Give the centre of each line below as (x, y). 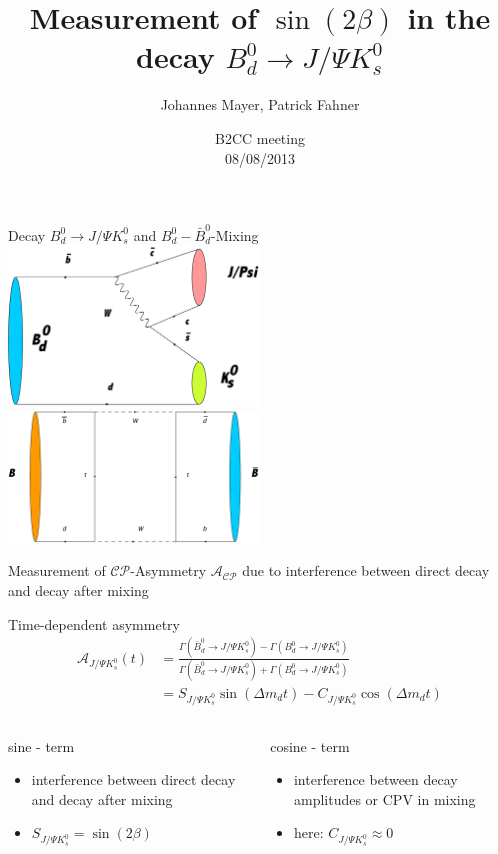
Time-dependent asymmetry (94, 623)
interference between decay (375, 779)
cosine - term (310, 745)
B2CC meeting (259, 137)
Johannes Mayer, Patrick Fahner (260, 104)
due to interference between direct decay (366, 570)
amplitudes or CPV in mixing (384, 798)
